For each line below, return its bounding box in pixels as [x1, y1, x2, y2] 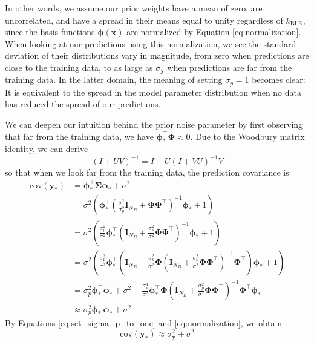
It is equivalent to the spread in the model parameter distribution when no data [5, 85, 302, 98]
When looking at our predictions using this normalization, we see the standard [5, 37, 296, 50]
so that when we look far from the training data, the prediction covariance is [5, 165, 289, 178]
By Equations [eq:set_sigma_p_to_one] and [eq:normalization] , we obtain [5, 317, 283, 329]
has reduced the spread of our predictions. [5, 97, 161, 110]
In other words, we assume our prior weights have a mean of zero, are [5, 2, 263, 14]
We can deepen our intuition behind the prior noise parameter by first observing [5, 118, 303, 131]
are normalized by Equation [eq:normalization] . [126, 25, 301, 38]
